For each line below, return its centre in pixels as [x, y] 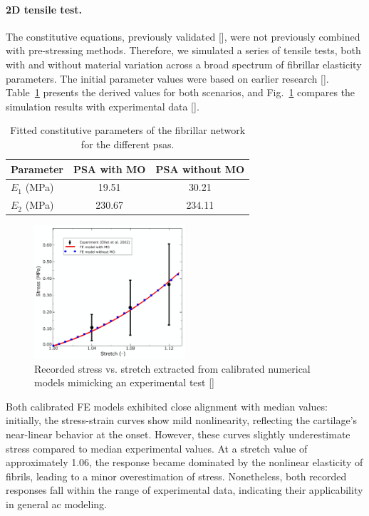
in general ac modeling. [57, 504]
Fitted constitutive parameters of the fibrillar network [128, 130]
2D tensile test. [44, 9]
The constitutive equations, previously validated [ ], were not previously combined [183, 36]
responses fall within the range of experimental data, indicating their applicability [184, 490]
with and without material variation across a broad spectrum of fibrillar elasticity [184, 64]
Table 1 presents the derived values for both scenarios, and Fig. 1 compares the [181, 92]
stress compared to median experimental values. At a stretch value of [157, 448]
